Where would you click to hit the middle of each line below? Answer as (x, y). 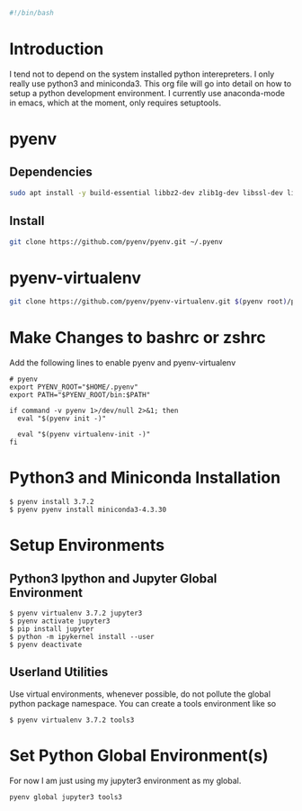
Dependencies (51, 172)
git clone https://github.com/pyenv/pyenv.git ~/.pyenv (116, 242)
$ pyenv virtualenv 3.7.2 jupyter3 (76, 613)
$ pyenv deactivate (46, 645)
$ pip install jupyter (52, 629)
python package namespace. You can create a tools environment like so (143, 703)
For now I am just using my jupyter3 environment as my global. (125, 780)
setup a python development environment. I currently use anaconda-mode (147, 93)
